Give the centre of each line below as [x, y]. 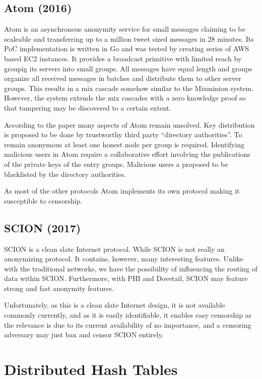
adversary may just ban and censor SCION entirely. [84, 335]
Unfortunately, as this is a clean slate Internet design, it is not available [115, 305]
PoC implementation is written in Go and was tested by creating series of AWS [127, 49]
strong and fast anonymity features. [59, 288]
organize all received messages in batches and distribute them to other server [123, 78]
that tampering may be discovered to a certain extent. [88, 107]
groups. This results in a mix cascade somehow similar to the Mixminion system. [129, 88]
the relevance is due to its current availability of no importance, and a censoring [128, 324]
